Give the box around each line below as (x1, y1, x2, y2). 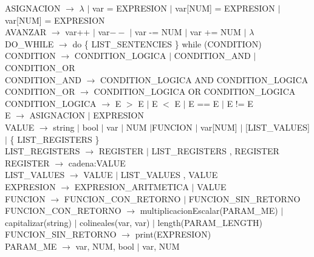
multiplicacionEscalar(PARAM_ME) (140, 204, 278, 217)
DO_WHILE (5, 37, 54, 50)
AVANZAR (5, 26, 47, 38)
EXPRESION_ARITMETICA (74, 180, 189, 193)
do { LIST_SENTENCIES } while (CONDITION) (72, 37, 262, 50)
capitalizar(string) (5, 216, 72, 228)
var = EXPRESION (92, 2, 167, 14)
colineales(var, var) (80, 216, 150, 228)
